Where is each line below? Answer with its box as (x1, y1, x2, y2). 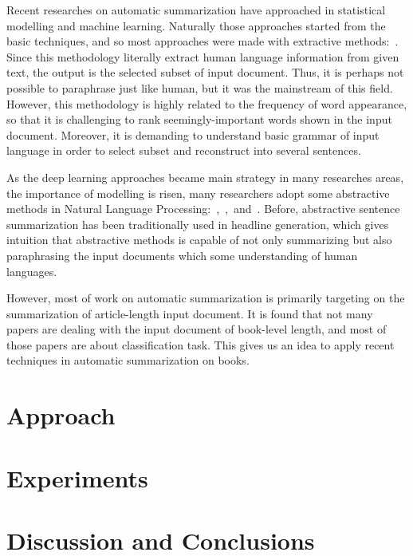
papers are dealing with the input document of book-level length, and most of (6, 321, 387, 337)
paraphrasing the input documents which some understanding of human (6, 246, 358, 263)
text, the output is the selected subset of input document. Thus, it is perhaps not (6, 64, 404, 81)
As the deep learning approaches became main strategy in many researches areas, (6, 168, 404, 185)
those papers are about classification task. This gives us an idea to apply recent (6, 336, 395, 353)
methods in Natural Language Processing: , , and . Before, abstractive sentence (6, 200, 400, 217)
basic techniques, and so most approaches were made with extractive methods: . (6, 33, 399, 49)
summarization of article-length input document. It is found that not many (6, 305, 373, 321)
